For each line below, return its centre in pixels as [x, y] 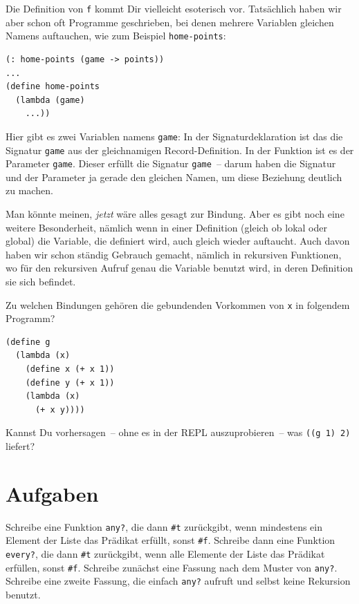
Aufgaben [52, 493]
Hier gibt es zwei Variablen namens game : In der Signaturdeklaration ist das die [174, 136]
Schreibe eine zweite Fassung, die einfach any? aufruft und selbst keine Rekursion [178, 581]
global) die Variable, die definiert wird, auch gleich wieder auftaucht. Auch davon [178, 241]
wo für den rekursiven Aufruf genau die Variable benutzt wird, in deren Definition [179, 268]
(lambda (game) [50, 100]
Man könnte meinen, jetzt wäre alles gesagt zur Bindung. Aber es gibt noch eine [175, 214]
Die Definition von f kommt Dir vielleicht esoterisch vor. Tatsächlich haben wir [174, 8]
